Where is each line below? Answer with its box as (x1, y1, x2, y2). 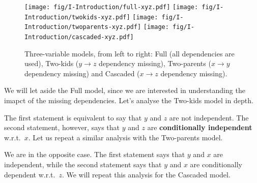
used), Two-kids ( (24, 58, 79, 69)
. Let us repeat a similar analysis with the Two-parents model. (28, 132, 223, 142)
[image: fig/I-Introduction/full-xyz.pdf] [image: (24, 4, 198, 11)
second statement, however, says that (4, 122, 120, 133)
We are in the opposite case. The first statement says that (4, 149, 185, 160)
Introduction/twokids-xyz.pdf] (24, 13, 130, 21)
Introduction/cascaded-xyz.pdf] (24, 33, 134, 41)
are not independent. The (169, 112, 249, 123)
